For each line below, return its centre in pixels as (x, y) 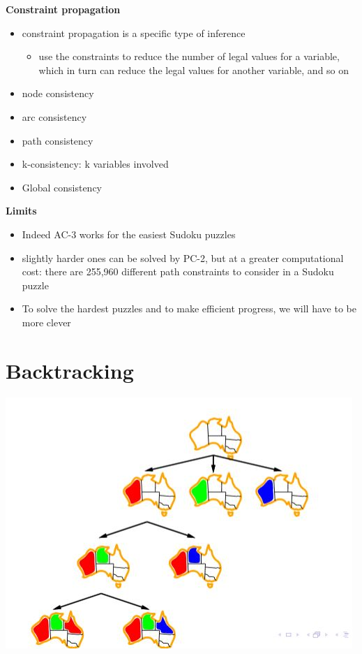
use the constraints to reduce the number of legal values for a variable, (189, 56)
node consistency (58, 93)
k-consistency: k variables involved (95, 164)
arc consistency (54, 116)
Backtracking (70, 370)
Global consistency (62, 187)
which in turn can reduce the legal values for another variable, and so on (194, 70)
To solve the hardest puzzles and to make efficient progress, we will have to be (189, 308)
